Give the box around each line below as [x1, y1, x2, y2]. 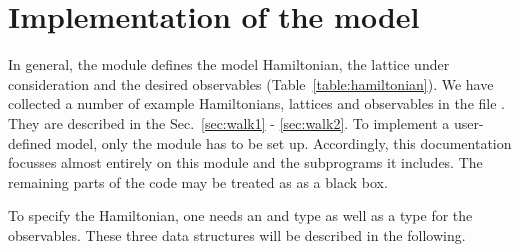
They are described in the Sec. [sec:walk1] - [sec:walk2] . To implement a [8, 112, 450, 133]
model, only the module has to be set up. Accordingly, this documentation [56, 132, 512, 153]
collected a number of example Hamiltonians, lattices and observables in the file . [8, 93, 505, 114]
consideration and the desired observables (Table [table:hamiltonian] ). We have [8, 73, 494, 94]
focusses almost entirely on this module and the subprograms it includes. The [8, 152, 483, 173]
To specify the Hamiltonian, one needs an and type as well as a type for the [8, 205, 473, 226]
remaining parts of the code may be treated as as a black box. [8, 171, 388, 192]
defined [8, 132, 52, 153]
